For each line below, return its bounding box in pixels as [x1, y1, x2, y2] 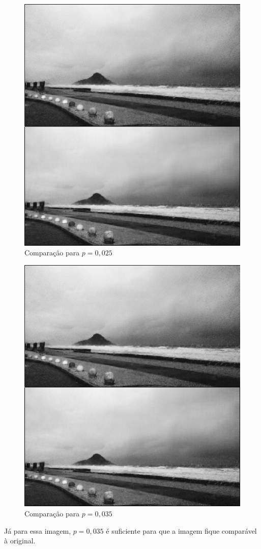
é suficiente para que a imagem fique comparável [106, 525, 257, 536]
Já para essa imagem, [4, 525, 71, 536]
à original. [4, 535, 36, 546]
